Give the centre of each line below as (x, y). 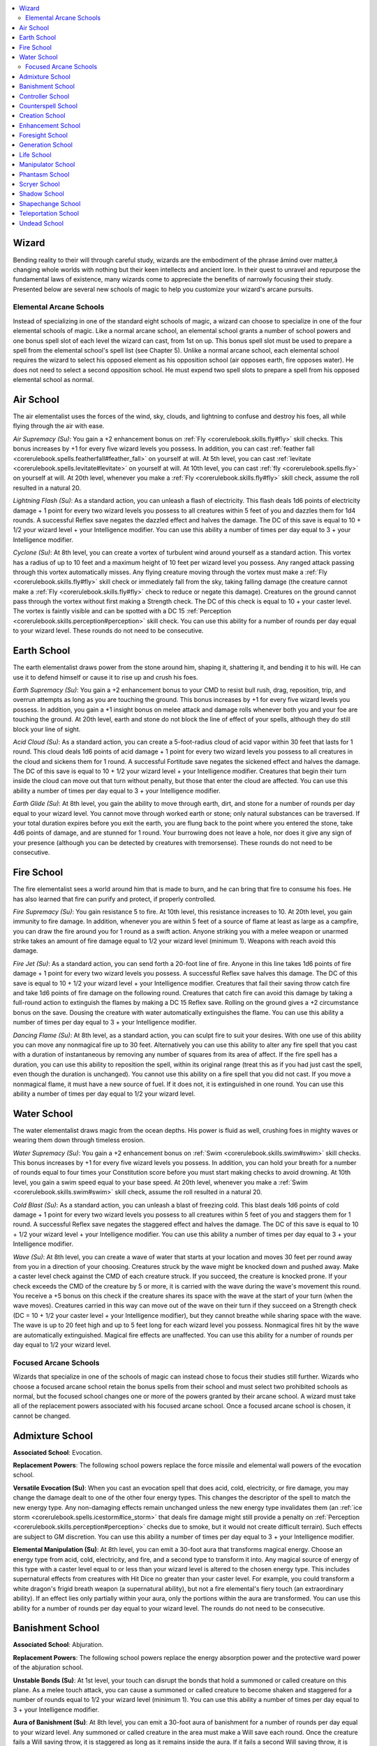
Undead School (42, 223)
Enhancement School (50, 125)
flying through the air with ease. (59, 426)
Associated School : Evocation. (58, 1452)
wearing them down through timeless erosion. (79, 1140)
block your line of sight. (47, 729)
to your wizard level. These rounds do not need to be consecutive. (108, 631)
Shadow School (42, 194)
